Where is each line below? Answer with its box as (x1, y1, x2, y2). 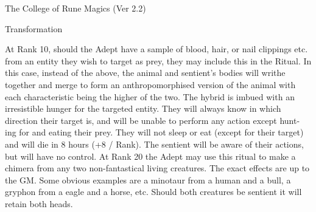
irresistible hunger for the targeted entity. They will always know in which (5, 102, 281, 115)
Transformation (5, 22, 63, 35)
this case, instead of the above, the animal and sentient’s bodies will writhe (5, 66, 286, 79)
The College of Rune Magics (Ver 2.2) (5, 2, 146, 14)
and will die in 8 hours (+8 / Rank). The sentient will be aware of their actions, (5, 137, 304, 150)
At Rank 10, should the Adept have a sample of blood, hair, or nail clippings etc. (5, 43, 308, 55)
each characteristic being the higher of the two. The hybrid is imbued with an (5, 90, 295, 103)
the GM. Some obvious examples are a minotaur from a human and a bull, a (5, 173, 291, 186)
